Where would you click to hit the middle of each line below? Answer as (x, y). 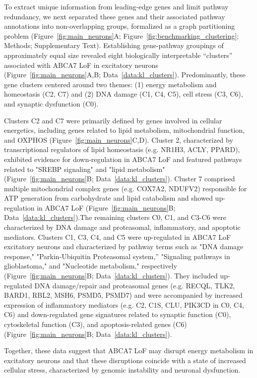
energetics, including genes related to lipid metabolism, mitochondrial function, (124, 130)
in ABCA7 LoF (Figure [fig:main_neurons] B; (106, 207)
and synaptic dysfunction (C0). (51, 103)
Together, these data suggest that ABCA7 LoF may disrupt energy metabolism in (129, 351)
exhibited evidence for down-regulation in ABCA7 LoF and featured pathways (123, 159)
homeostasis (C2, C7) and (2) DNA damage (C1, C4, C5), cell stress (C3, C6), (124, 94)
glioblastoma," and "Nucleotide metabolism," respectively (91, 266)
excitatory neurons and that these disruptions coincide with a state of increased (125, 360)
